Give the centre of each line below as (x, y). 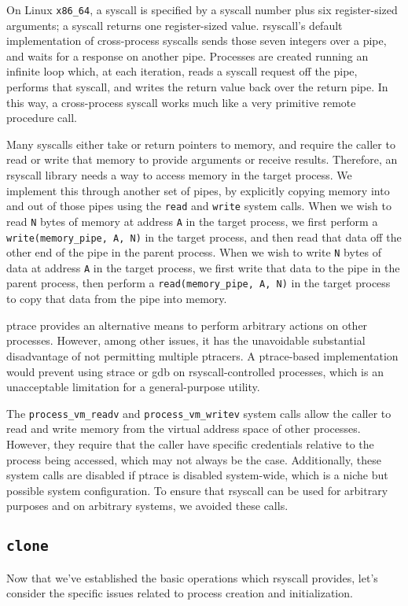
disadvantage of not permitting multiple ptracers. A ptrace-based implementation (202, 355)
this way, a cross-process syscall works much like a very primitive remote (181, 102)
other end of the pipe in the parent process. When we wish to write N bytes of (194, 252)
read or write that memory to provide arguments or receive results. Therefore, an (202, 159)
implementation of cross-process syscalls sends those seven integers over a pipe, (197, 41)
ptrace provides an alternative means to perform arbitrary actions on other (187, 325)
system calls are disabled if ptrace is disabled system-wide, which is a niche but (197, 475)
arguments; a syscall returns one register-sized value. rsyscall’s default (175, 25)
